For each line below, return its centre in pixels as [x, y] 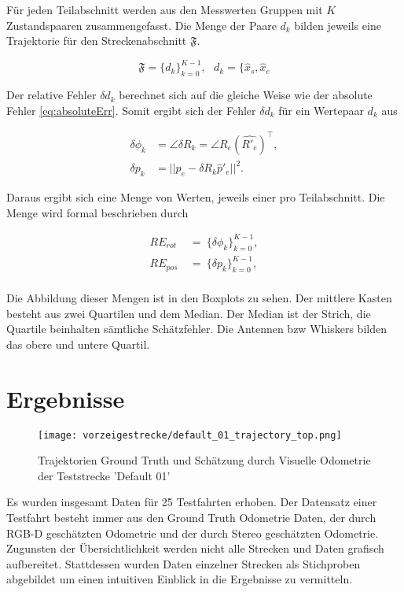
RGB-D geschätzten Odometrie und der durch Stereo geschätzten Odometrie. [193, 533]
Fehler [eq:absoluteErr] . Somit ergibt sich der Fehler [131, 110]
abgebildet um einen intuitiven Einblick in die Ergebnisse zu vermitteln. [180, 579]
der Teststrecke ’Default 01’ [104, 475]
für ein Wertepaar [321, 110]
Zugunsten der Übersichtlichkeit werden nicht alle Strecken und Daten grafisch [195, 548]
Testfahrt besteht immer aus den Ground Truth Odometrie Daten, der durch [191, 517]
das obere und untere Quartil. [78, 344]
